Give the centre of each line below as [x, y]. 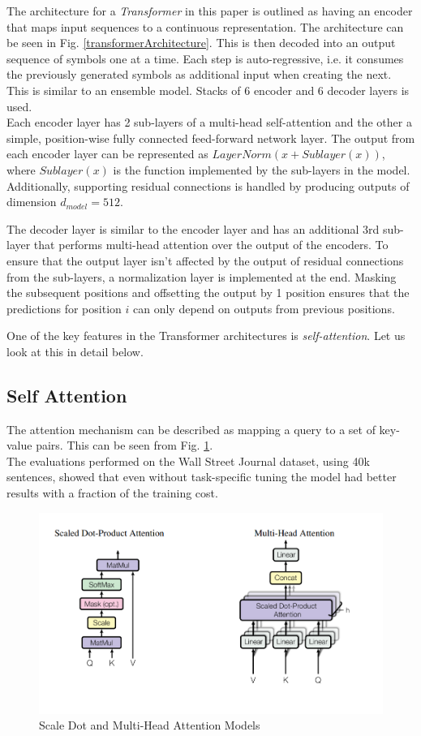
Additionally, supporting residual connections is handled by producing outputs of [208, 185]
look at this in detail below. [75, 351]
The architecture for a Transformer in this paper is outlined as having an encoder [210, 11]
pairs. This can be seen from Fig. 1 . [125, 445]
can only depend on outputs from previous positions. [264, 308]
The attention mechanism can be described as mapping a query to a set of [191, 429]
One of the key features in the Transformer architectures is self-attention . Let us [206, 336]
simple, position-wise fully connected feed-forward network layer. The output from [211, 138]
